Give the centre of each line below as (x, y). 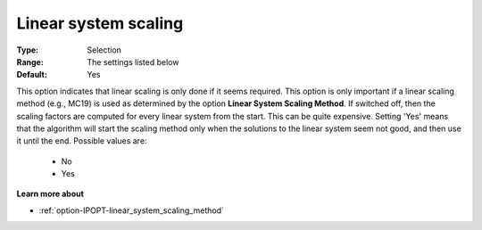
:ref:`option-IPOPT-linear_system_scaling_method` (132, 210)
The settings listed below (133, 62)
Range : (30, 62)
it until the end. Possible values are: (82, 141)
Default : (32, 75)
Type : (28, 50)
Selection (104, 50)
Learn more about (50, 194)
